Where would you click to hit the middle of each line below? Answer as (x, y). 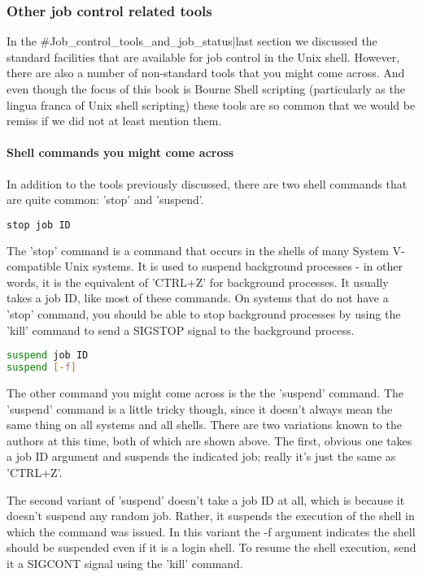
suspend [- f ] (41, 368)
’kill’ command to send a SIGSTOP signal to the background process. (181, 330)
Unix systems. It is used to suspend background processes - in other (233, 266)
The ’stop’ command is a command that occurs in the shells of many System (198, 250)
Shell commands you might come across (120, 152)
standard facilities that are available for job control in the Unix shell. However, (203, 56)
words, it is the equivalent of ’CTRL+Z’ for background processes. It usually (198, 282)
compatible (34, 266)
